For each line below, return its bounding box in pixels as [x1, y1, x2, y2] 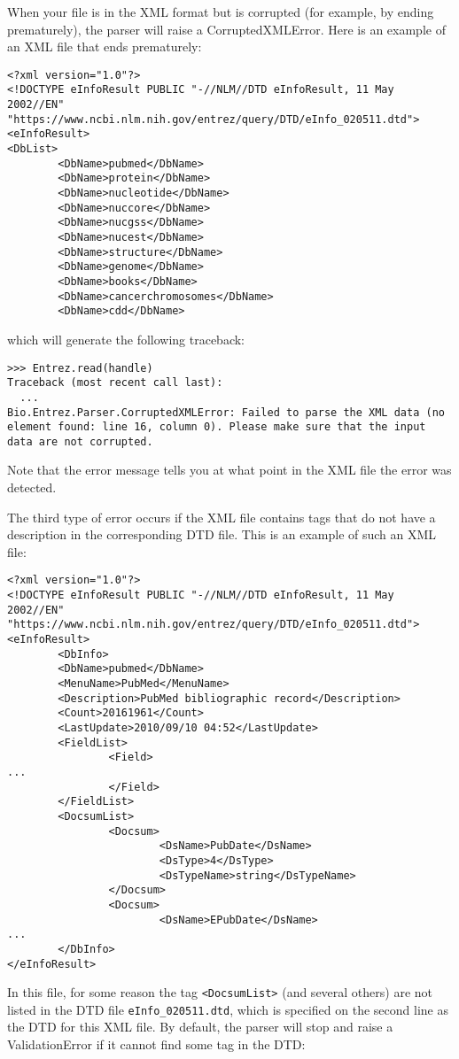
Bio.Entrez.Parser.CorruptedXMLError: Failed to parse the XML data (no [7, 406, 445, 419]
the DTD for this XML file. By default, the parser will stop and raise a [7, 1017, 393, 1036]
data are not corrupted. [7, 435, 153, 448]
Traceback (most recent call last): [7, 376, 223, 390]
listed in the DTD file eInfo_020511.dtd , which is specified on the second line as [7, 1000, 448, 1018]
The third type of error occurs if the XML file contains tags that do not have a [7, 507, 436, 526]
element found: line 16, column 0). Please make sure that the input [7, 421, 426, 434]
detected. [7, 478, 57, 497]
